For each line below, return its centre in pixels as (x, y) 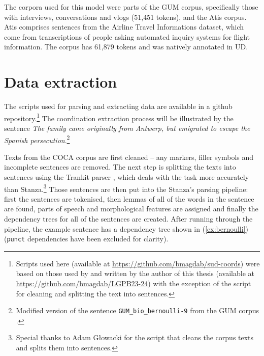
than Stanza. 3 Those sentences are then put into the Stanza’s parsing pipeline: (126, 188)
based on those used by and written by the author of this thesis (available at (135, 273)
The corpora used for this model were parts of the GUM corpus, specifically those (131, 7)
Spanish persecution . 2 (37, 139)
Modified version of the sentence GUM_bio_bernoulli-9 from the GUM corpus (138, 310)
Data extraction (61, 82)
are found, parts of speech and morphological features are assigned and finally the (131, 209)
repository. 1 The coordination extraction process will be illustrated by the (119, 117)
